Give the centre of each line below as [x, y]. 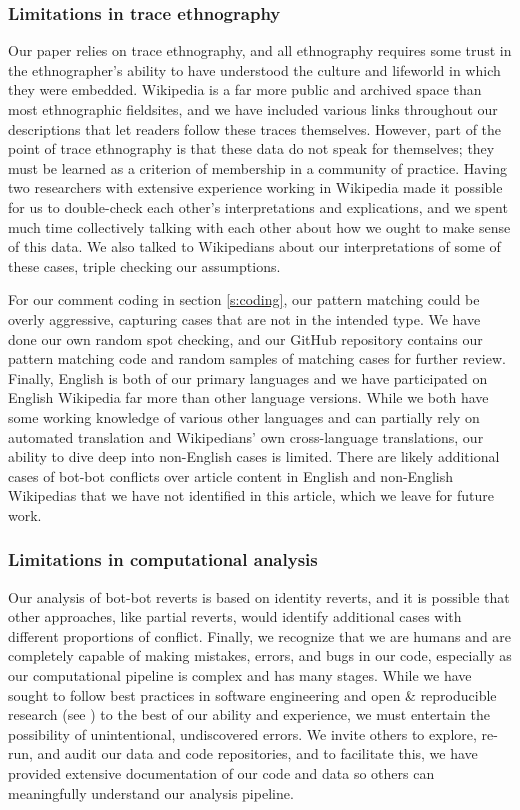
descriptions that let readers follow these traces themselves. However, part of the [255, 128]
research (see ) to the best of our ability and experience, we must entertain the [249, 714]
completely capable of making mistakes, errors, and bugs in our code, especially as [260, 655]
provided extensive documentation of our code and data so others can [221, 773]
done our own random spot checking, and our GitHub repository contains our [245, 338]
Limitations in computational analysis [163, 559]
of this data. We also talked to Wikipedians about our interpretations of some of [254, 246]
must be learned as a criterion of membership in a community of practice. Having [257, 167]
